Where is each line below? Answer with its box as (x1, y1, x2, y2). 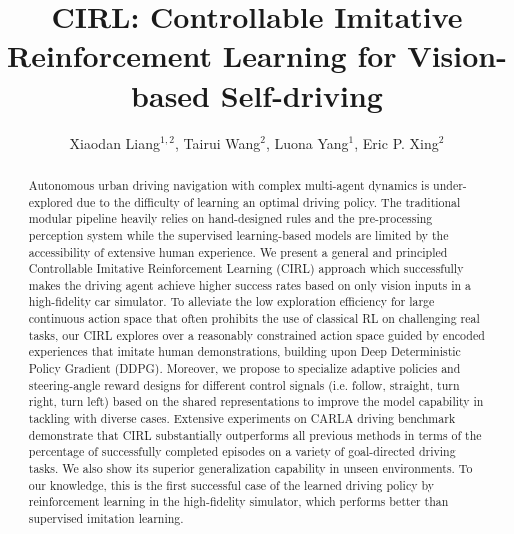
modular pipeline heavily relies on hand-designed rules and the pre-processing (28, 210, 433, 227)
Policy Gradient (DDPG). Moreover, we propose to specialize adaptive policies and (28, 360, 461, 377)
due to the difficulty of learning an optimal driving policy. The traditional (76, 193, 461, 210)
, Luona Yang (265, 132, 349, 153)
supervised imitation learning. (28, 510, 184, 527)
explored (28, 193, 73, 210)
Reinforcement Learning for (7, 35, 397, 76)
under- (433, 176, 467, 193)
